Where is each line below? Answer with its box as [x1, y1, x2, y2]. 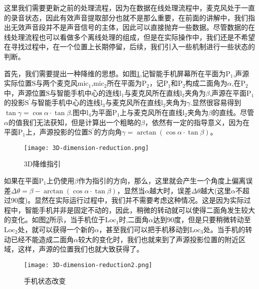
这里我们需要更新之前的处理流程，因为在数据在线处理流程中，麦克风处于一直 [4, 2, 255, 12]
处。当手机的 [203, 224, 246, 234]
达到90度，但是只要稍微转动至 [153, 214, 251, 225]
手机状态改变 [24, 276, 66, 286]
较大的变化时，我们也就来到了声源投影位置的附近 [78, 234, 239, 244]
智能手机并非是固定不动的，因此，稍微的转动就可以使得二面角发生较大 [24, 204, 255, 215]
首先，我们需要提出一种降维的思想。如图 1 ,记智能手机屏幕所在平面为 [4, 68, 226, 78]
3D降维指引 [24, 158, 61, 169]
